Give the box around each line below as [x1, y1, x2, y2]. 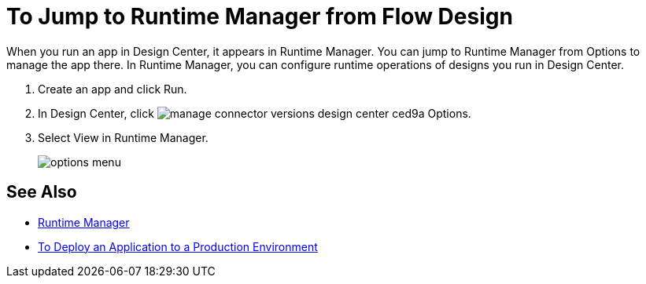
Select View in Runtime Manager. [38, 130, 209, 144]
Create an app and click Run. [38, 82, 187, 96]
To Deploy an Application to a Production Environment [38, 239, 318, 253]
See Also [6, 182, 77, 202]
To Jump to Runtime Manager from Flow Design [6, 3, 513, 30]
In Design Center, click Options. [38, 106, 471, 120]
